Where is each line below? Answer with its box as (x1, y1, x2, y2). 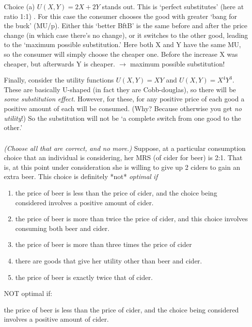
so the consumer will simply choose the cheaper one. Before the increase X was (4, 49, 238, 59)
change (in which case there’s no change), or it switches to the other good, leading (4, 30, 248, 40)
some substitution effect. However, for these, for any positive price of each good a (4, 94, 245, 104)
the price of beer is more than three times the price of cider (15, 239, 192, 249)
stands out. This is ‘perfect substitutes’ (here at (102, 1, 244, 11)
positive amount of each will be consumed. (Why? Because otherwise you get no (4, 103, 242, 113)
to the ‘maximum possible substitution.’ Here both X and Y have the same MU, (4, 39, 241, 49)
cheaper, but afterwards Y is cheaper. (4, 58, 115, 68)
